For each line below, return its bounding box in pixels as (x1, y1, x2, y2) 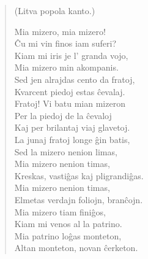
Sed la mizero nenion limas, (14, 145, 117, 158)
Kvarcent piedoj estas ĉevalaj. (14, 85, 125, 98)
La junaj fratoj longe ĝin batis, (14, 133, 130, 145)
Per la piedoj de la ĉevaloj (14, 109, 112, 122)
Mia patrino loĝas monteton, (14, 229, 122, 242)
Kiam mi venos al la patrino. (14, 217, 122, 230)
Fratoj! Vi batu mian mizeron (14, 97, 125, 110)
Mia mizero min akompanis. (14, 61, 119, 74)
